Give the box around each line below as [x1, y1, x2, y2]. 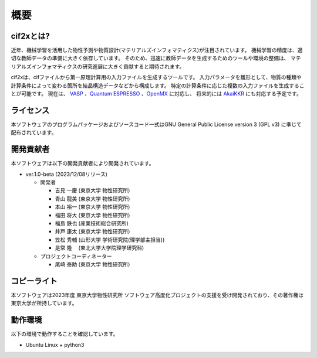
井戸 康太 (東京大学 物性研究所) [55, 228, 130, 235]
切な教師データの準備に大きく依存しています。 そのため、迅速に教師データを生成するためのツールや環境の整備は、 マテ [11, 54, 302, 62]
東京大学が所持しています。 [11, 299, 77, 307]
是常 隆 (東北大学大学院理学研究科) [55, 244, 144, 251]
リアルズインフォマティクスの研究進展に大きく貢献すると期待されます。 [11, 63, 185, 70]
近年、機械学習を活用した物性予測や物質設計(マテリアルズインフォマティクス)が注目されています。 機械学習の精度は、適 [11, 47, 303, 54]
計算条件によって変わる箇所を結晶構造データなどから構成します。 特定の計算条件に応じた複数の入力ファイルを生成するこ [11, 82, 305, 89]
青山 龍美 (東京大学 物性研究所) [55, 195, 130, 202]
